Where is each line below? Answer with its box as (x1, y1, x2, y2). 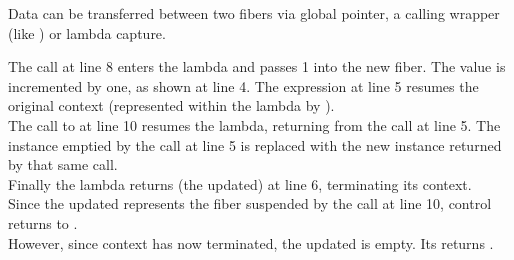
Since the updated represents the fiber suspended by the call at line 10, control (8, 193, 492, 214)
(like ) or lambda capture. (8, 22, 166, 43)
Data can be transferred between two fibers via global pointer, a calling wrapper (8, 3, 500, 23)
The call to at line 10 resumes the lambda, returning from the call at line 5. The (8, 114, 501, 135)
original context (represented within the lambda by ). (8, 95, 335, 116)
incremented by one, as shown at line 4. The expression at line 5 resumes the (8, 75, 479, 96)
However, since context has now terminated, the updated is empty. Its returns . (8, 232, 494, 253)
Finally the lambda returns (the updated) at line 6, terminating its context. (8, 173, 472, 194)
